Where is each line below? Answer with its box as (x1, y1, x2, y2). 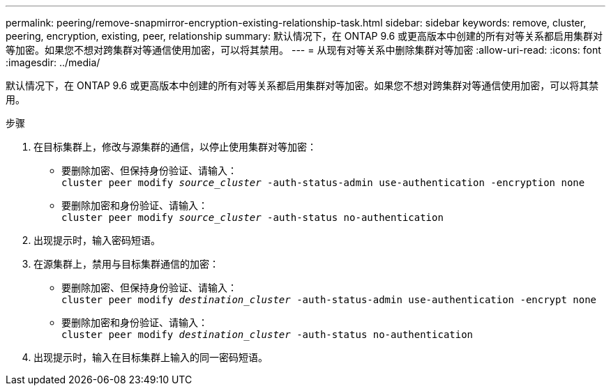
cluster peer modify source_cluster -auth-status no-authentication (61, 212, 444, 223)
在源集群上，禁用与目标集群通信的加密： (33, 258, 219, 270)
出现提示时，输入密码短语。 (33, 234, 160, 246)
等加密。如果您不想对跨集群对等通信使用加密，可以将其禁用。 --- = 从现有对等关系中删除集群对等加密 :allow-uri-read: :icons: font (6, 44, 601, 56)
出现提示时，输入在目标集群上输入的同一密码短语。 (33, 351, 268, 363)
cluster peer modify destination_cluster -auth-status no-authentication (61, 329, 474, 340)
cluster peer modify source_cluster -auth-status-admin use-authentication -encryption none (61, 177, 585, 188)
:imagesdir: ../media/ (6, 56, 100, 68)
